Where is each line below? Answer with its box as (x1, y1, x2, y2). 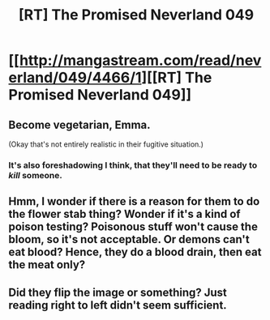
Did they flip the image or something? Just (8, 285, 227, 299)
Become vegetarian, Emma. (8, 117, 152, 131)
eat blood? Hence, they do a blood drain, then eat (8, 245, 262, 259)
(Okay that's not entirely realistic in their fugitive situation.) (8, 139, 204, 149)
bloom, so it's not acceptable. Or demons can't (8, 233, 250, 246)
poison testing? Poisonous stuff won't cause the (8, 220, 258, 234)
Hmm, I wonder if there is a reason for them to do (8, 194, 260, 208)
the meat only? (8, 258, 86, 272)
